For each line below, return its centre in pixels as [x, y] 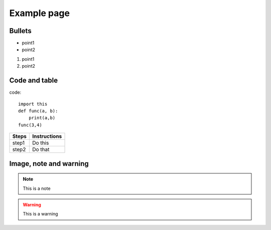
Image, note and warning [49, 164]
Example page [40, 13]
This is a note [37, 188]
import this [33, 104]
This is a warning [40, 214]
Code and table [34, 80]
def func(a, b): [38, 111]
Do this [40, 143]
